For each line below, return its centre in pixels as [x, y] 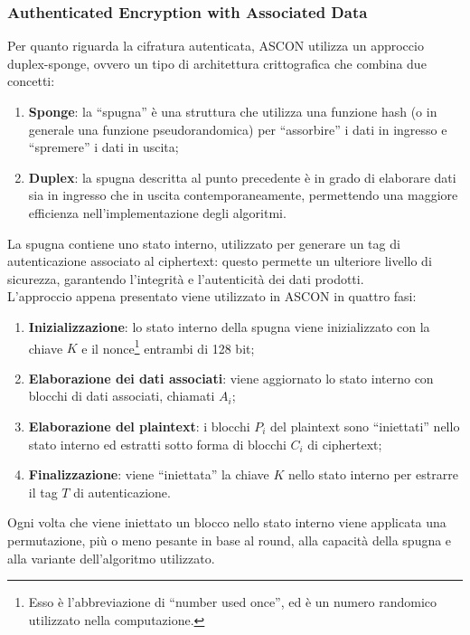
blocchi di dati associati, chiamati [122, 396]
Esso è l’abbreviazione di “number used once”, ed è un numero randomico [233, 602]
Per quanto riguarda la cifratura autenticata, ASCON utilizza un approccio [216, 46]
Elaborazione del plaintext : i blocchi [139, 426]
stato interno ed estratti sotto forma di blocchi [157, 444]
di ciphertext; [345, 444]
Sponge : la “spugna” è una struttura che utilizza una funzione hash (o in [233, 111]
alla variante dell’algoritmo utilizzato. [111, 558]
